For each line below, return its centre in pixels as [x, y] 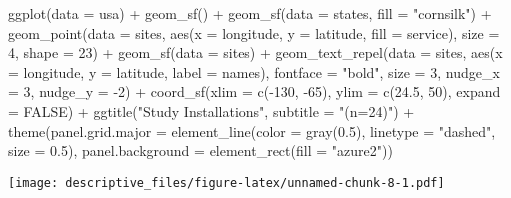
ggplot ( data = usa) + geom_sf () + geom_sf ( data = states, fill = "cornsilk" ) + [250, 13]
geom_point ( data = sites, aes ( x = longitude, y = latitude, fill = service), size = [254, 32]
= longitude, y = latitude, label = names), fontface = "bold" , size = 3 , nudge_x [254, 71]
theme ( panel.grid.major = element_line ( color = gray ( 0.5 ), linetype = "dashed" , [252, 130]
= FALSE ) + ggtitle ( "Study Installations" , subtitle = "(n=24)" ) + [211, 110]
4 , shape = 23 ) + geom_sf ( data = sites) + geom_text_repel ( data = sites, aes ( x [255, 52]
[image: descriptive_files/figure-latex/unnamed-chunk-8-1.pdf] [226, 182]
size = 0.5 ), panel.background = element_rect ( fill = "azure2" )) [200, 150]
